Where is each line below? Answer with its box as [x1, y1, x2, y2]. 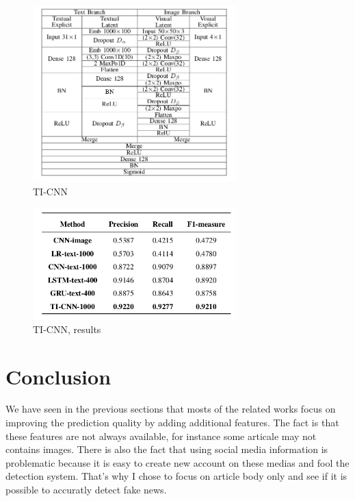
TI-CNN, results [33, 321, 101, 336]
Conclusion [5, 362, 111, 390]
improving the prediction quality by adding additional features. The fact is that [5, 415, 339, 430]
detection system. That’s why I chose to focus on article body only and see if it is [5, 469, 347, 483]
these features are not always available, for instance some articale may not [5, 428, 317, 443]
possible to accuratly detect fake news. [5, 482, 167, 497]
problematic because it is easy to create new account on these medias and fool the [5, 455, 350, 469]
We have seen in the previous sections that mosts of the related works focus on [5, 402, 336, 416]
